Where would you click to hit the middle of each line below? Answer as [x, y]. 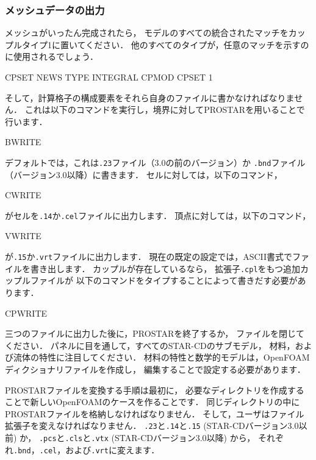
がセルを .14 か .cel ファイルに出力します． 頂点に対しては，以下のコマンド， [158, 215]
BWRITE [23, 142]
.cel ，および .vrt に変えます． [99, 449]
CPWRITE [26, 313]
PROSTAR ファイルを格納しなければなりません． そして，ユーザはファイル [155, 413]
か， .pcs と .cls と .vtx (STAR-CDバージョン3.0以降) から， [138, 437]
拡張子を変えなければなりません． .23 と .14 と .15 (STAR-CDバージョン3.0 [152, 426]
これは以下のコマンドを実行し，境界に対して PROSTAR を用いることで [165, 110]
